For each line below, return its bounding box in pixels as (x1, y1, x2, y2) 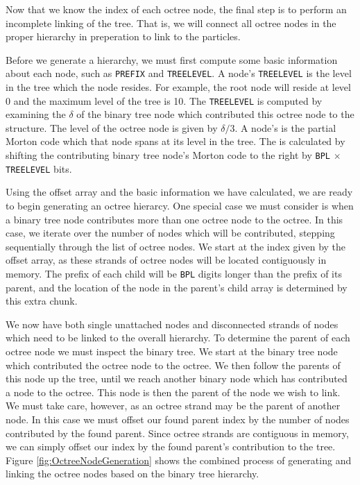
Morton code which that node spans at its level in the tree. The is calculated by (6, 134, 345, 148)
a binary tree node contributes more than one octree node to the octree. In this (6, 212, 343, 226)
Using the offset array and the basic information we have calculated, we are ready (6, 185, 353, 199)
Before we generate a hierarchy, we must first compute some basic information (6, 52, 338, 67)
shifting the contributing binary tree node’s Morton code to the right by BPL (6, 148, 330, 162)
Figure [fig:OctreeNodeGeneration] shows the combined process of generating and (6, 452, 352, 467)
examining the (6, 107, 66, 121)
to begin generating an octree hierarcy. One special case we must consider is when (6, 198, 354, 212)
